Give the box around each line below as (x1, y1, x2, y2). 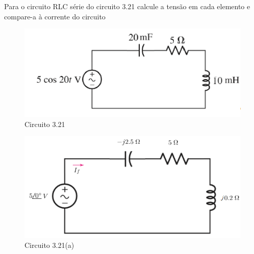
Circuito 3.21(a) (24, 240, 74, 250)
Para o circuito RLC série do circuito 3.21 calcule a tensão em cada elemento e (4, 1, 250, 11)
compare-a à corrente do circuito (4, 11, 106, 21)
